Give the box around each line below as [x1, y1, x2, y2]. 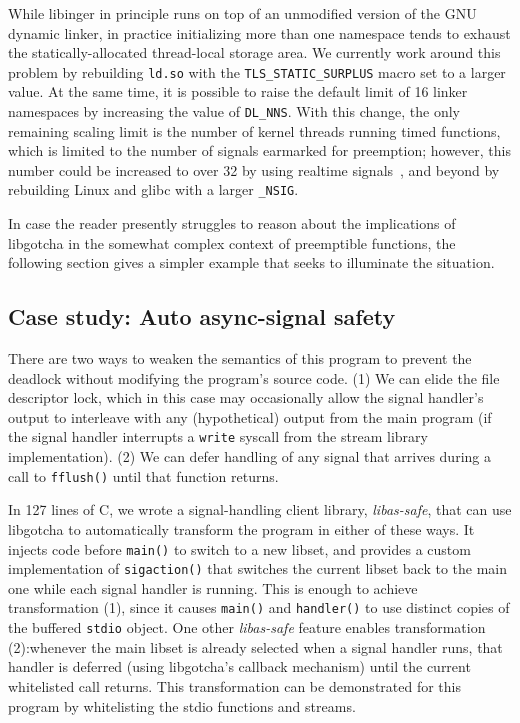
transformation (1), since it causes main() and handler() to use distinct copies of [8, 597, 510, 618]
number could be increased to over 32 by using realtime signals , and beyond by [8, 159, 500, 180]
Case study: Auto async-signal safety [8, 301, 396, 332]
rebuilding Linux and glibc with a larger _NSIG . [8, 179, 299, 200]
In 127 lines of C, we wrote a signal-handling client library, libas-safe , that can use [8, 499, 512, 520]
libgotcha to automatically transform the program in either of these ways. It [8, 518, 475, 539]
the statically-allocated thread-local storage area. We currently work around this [8, 42, 501, 63]
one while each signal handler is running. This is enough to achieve [8, 577, 418, 598]
